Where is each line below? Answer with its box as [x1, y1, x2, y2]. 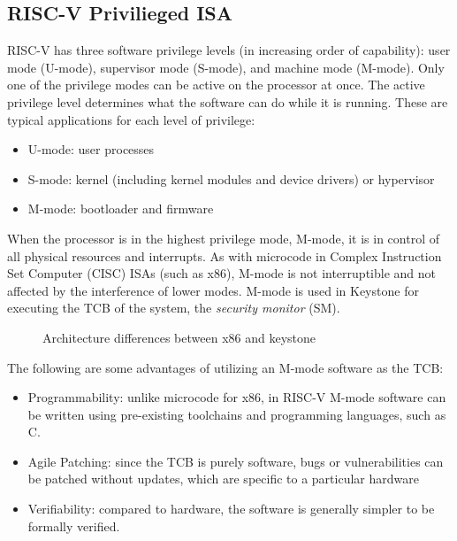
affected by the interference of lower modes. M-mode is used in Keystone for [7, 281, 419, 299]
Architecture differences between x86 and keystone [42, 328, 316, 346]
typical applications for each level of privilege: [7, 110, 255, 128]
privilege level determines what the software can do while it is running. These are [7, 92, 448, 111]
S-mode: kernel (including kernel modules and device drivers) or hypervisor [27, 169, 435, 188]
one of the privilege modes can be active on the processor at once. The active [7, 75, 425, 94]
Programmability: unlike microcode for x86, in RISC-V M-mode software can [27, 388, 446, 406]
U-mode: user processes [27, 140, 155, 158]
